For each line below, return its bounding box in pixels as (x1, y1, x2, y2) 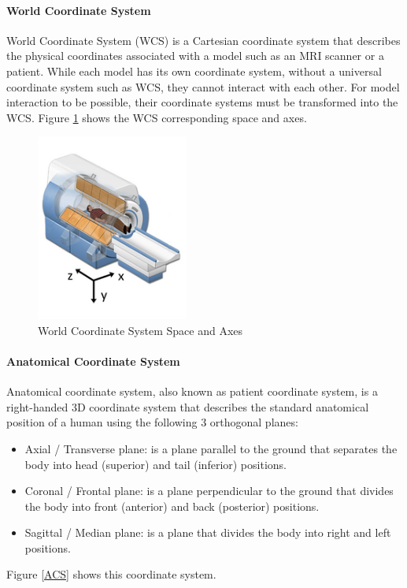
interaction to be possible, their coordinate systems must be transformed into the (6, 94, 398, 110)
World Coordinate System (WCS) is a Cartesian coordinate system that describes (6, 32, 401, 48)
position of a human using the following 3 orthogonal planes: (6, 414, 298, 430)
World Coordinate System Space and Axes (38, 322, 243, 338)
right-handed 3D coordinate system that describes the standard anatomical (6, 398, 369, 415)
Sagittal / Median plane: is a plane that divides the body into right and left (24, 524, 391, 541)
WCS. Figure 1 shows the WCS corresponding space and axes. (6, 109, 307, 125)
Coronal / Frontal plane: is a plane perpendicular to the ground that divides (24, 482, 394, 499)
